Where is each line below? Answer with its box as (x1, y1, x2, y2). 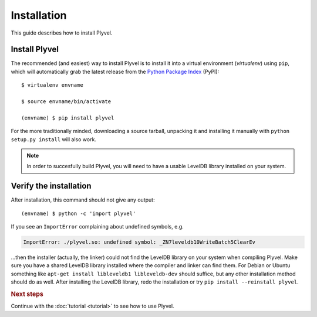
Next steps (11, 290, 43, 298)
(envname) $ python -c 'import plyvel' (21, 210, 136, 217)
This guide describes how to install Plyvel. (11, 29, 113, 36)
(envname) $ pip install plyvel (21, 114, 114, 121)
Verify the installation (11, 181, 92, 191)
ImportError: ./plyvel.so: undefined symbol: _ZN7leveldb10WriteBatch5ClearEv (23, 239, 255, 246)
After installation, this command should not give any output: (11, 196, 155, 203)
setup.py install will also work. (11, 135, 97, 143)
